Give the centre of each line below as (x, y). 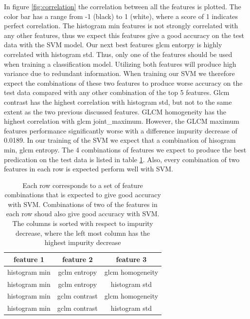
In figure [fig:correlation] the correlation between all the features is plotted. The (123, 6)
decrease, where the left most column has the (83, 233)
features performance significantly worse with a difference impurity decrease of (121, 130)
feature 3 (131, 259)
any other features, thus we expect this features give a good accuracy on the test (124, 35)
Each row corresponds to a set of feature (83, 185)
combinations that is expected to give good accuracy (83, 195)
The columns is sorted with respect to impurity (83, 223)
